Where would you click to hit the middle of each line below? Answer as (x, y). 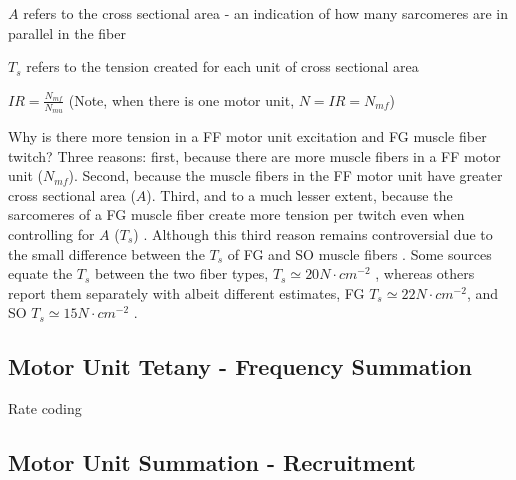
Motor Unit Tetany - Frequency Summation (240, 366)
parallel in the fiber (67, 32)
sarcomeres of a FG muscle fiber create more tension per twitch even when (236, 214)
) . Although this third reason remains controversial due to (313, 233)
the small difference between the (106, 253)
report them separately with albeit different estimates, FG (186, 292)
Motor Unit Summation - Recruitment (212, 462)
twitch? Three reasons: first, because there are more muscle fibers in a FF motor (254, 155)
